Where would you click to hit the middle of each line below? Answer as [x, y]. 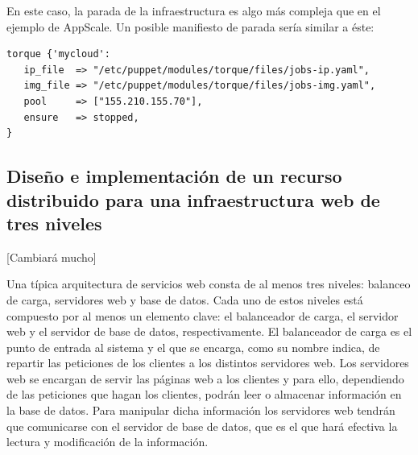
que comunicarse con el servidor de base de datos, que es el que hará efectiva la [202, 426]
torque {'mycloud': [58, 54]
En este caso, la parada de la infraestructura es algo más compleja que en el [194, 10]
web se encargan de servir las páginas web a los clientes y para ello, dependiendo [205, 378]
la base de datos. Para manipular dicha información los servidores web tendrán [201, 410]
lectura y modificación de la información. [108, 442]
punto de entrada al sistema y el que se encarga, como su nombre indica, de [193, 347]
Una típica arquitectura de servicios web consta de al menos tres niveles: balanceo [209, 284]
